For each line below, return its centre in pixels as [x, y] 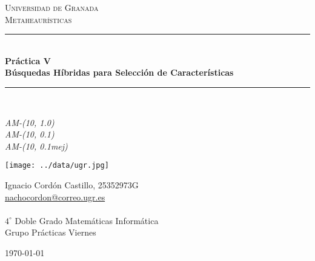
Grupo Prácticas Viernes [51, 232]
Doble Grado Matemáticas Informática [87, 220]
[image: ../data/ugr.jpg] [57, 166]
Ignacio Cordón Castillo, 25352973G [72, 185]
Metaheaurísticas [38, 19]
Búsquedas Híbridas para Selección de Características [119, 72]
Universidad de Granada [52, 7]
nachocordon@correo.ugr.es [55, 197]
